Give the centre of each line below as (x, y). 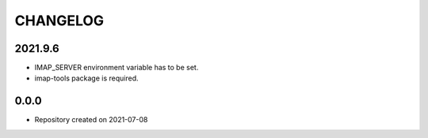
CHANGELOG (59, 21)
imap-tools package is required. (86, 78)
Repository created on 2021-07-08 (91, 120)
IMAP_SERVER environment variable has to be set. (117, 68)
